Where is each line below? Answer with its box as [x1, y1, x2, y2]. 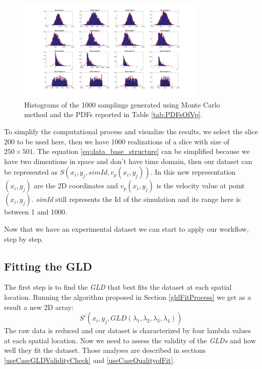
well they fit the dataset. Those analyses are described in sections [4, 345, 206, 355]
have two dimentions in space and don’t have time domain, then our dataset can [4, 155, 252, 166]
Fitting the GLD [4, 258, 92, 274]
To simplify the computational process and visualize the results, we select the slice [4, 126, 258, 137]
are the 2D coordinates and [34, 180, 118, 191]
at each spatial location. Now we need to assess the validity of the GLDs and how [4, 335, 256, 345]
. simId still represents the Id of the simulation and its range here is [31, 194, 241, 204]
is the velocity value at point [156, 180, 245, 191]
